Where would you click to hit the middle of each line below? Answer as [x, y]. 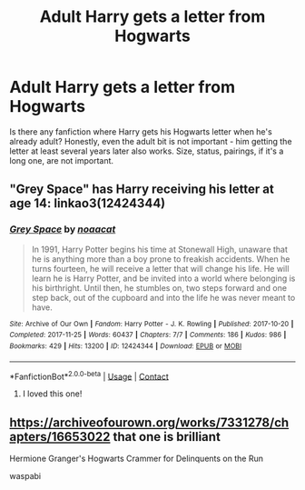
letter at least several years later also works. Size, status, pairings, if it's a [147, 151]
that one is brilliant [167, 437]
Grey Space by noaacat [63, 229]
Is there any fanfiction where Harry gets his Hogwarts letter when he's [141, 131]
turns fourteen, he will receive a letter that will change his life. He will [160, 268]
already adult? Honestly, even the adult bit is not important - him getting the [151, 141]
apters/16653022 [60, 437]
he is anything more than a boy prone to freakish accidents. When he [161, 259]
